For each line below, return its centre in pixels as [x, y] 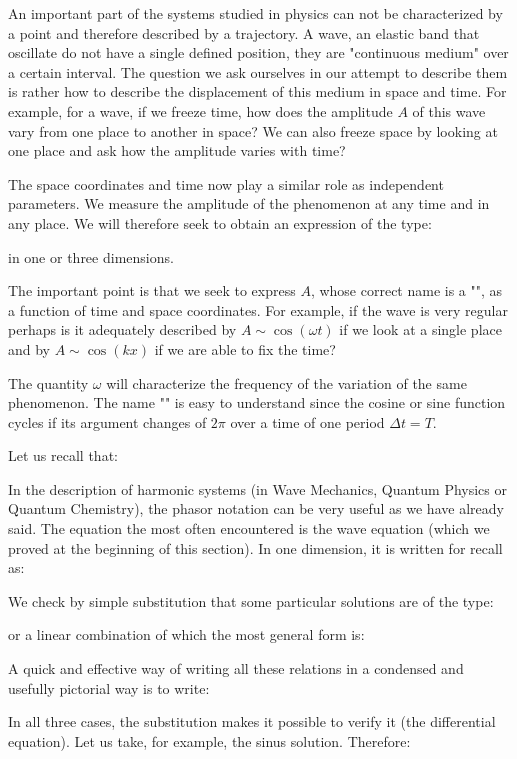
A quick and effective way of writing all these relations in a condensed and [236, 668]
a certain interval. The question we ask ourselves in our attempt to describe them [258, 71]
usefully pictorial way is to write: [109, 687]
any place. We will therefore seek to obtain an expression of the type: [220, 222]
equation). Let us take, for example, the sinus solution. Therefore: [209, 740]
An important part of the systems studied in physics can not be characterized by [255, 13]
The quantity [48, 382]
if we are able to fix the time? [245, 348]
